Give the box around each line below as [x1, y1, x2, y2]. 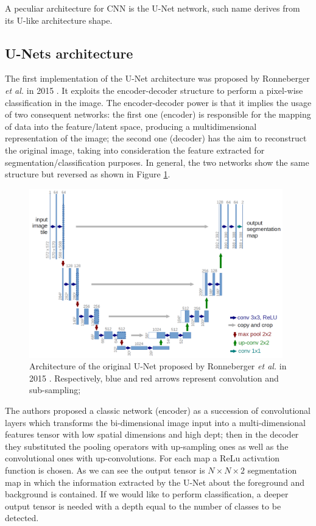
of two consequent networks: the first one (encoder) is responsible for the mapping [5, 108, 311, 121]
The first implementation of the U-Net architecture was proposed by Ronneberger [5, 72, 310, 85]
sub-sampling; [29, 383, 81, 396]
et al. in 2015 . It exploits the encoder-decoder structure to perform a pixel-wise [5, 84, 303, 96]
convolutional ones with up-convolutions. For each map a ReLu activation [5, 452, 280, 464]
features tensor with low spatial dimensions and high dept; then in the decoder [5, 428, 299, 441]
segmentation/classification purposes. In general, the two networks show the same [5, 155, 309, 168]
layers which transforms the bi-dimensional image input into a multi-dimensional [5, 416, 306, 428]
